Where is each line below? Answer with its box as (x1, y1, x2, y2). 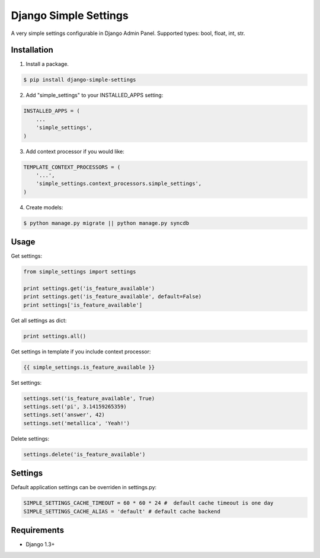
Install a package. (25, 60, 69, 68)
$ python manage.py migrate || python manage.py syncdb (23, 219, 190, 227)
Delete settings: (11, 435, 50, 442)
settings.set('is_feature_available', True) (23, 395, 155, 401)
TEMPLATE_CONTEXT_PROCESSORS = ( (23, 164, 121, 170)
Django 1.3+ (25, 541, 55, 548)
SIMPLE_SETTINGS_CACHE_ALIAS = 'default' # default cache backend (23, 508, 220, 515)
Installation (11, 45, 53, 55)
